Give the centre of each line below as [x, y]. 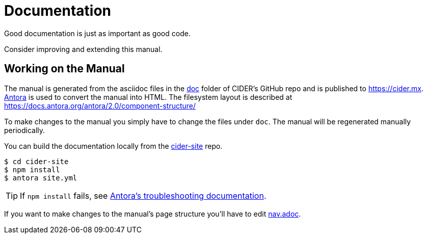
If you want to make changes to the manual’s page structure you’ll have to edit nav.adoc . [153, 214]
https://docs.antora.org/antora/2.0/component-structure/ [100, 105]
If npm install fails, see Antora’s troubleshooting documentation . [143, 195]
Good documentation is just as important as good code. [97, 33]
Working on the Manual [64, 69]
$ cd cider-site [36, 161]
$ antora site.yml [41, 178]
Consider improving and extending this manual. [83, 49]
